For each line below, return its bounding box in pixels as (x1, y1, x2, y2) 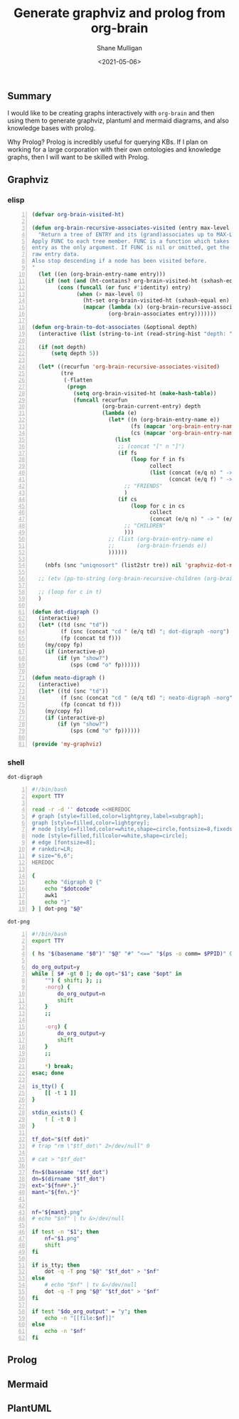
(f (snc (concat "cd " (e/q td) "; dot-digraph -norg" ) (60, 628, 230, 635)
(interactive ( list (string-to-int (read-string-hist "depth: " (38, 330, 233, 337)
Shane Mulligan (97, 43, 142, 52)
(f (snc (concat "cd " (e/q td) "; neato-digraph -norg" (60, 694, 233, 701)
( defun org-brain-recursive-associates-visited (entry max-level (31, 224, 230, 231)
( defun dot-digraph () (31, 608, 100, 615)
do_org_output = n (57, 990, 105, 998)
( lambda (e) (102, 409, 137, 417)
